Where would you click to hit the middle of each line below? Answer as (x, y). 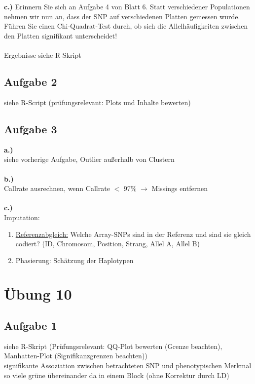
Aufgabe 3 (31, 129)
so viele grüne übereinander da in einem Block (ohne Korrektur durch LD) (117, 375)
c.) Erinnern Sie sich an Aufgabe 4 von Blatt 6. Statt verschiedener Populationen (127, 7)
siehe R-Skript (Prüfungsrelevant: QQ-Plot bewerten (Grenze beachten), (113, 346)
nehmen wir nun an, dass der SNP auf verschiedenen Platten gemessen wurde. (122, 16)
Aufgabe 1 (31, 326)
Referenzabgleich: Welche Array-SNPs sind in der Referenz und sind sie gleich (133, 234)
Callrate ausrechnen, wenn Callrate (57, 188)
